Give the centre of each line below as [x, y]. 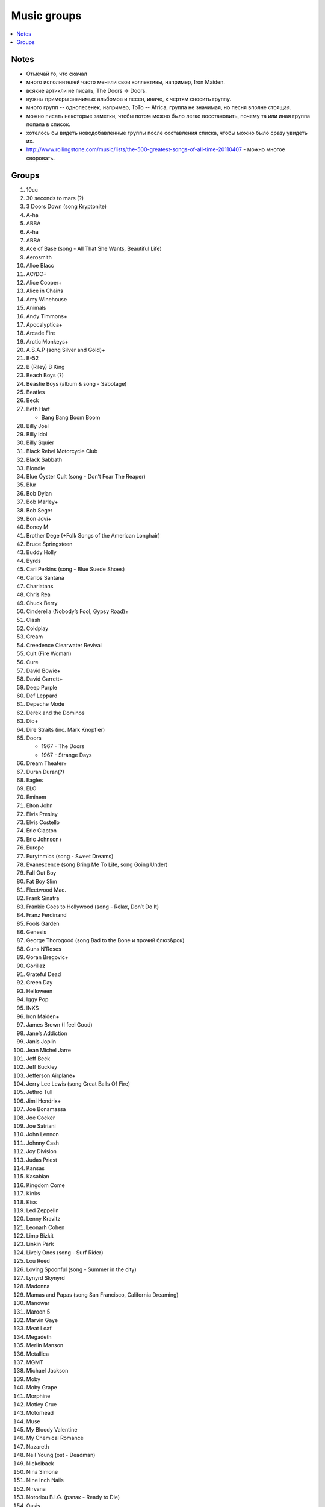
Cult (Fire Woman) [49, 653]
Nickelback [40, 1463]
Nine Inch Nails [45, 1480]
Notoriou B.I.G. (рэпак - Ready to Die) [73, 1497]
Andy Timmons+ [47, 316]
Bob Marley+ [42, 502]
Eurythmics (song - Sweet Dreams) [70, 856]
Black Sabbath [44, 460]
